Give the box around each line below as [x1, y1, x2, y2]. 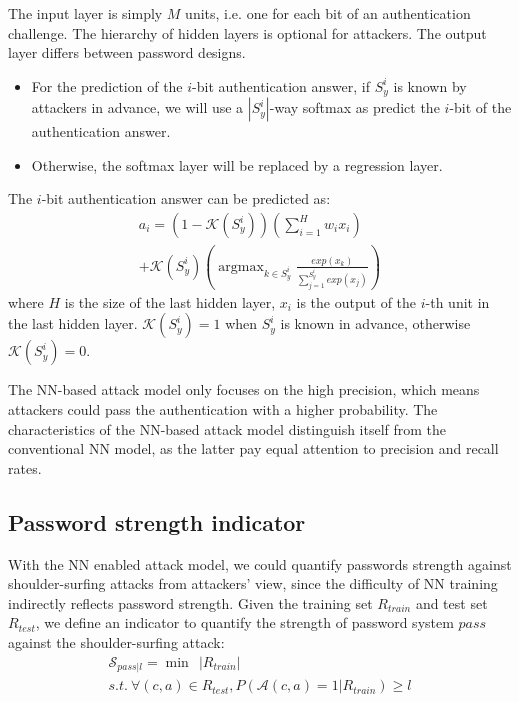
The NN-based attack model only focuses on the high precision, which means [8, 379, 480, 400]
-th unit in [425, 291, 490, 312]
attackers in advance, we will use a [31, 97, 244, 118]
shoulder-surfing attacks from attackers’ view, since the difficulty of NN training [8, 573, 498, 594]
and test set [415, 592, 488, 613]
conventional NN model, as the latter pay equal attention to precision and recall [8, 438, 499, 459]
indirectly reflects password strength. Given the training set [8, 592, 373, 613]
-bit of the [449, 97, 512, 118]
